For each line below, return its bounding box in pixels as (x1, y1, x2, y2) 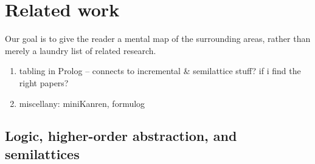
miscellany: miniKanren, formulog (19, 97, 145, 109)
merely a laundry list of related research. (5, 44, 156, 56)
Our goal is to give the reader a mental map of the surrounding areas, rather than (5, 32, 311, 45)
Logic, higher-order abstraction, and (5, 126, 237, 145)
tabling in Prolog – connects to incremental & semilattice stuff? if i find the (19, 64, 301, 77)
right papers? (19, 76, 69, 89)
